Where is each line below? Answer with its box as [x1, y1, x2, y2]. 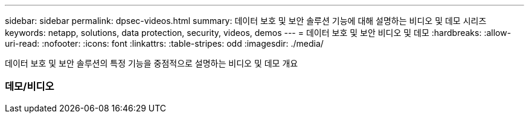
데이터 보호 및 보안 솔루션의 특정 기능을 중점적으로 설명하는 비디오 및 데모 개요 [5, 58, 298, 68]
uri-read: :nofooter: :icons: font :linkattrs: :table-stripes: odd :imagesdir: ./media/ [5, 38, 324, 49]
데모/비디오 [5, 80, 54, 93]
